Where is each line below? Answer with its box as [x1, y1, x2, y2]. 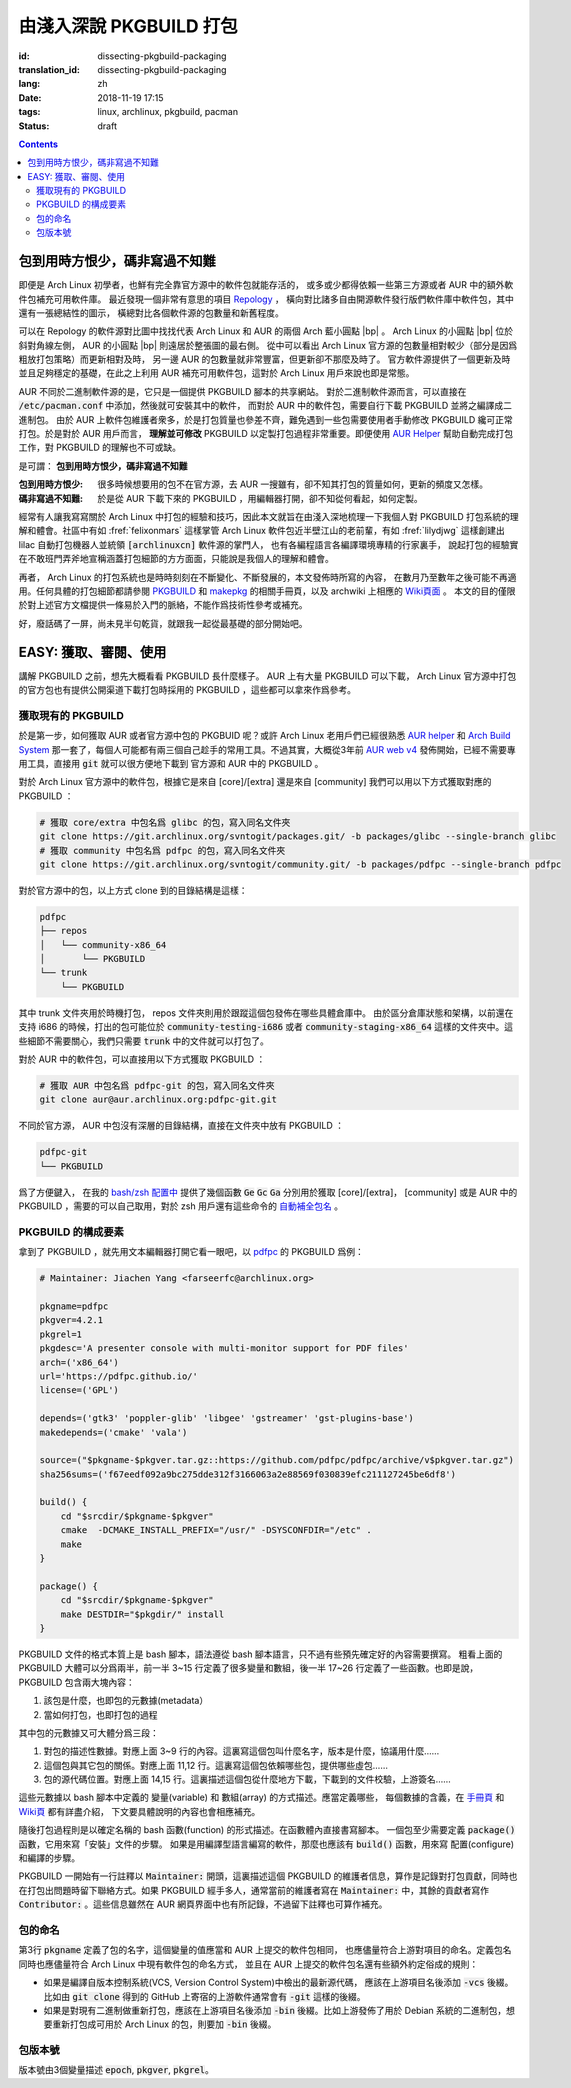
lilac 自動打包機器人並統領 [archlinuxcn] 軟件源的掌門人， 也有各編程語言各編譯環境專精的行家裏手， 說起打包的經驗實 [18, 538, 519, 550]
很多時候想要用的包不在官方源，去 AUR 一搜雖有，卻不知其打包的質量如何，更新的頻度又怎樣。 [97, 478, 489, 490]
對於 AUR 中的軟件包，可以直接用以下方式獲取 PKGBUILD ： [18, 1053, 266, 1065]
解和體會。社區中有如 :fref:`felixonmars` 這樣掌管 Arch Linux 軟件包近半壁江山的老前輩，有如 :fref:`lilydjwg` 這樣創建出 [18, 525, 505, 537]
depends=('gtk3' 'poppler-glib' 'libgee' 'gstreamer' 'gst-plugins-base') [39, 1413, 415, 1424]
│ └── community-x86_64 [39, 939, 167, 950]
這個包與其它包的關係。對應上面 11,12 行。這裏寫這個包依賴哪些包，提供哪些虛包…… [43, 1759, 389, 1771]
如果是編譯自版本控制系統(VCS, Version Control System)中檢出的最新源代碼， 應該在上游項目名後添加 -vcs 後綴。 [43, 1976, 514, 1989]
